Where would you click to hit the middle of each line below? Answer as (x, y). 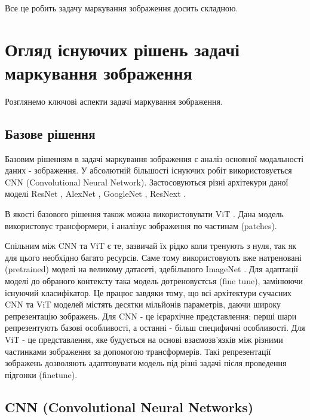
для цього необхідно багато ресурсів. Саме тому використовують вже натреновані (153, 257)
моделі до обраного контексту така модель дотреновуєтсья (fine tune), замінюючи (154, 281)
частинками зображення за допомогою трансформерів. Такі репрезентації (138, 351)
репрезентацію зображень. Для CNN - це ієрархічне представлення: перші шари (151, 316)
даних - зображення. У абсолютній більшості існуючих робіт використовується (148, 170)
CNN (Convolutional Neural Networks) (129, 407)
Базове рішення (50, 133)
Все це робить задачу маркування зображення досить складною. (122, 8)
